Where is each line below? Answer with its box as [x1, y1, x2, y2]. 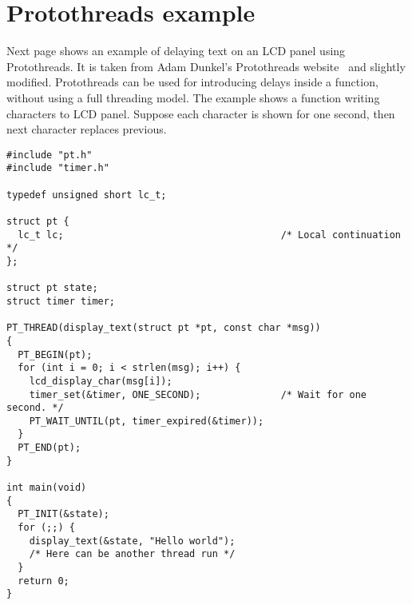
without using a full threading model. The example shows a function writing [6, 89, 380, 105]
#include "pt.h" [6, 149, 93, 161]
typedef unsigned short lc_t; [6, 189, 167, 201]
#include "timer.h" [6, 162, 109, 174]
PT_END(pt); [18, 442, 81, 454]
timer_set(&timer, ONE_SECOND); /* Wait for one [29, 388, 367, 400]
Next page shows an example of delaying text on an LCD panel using [6, 42, 346, 59]
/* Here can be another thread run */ [29, 548, 236, 560]
